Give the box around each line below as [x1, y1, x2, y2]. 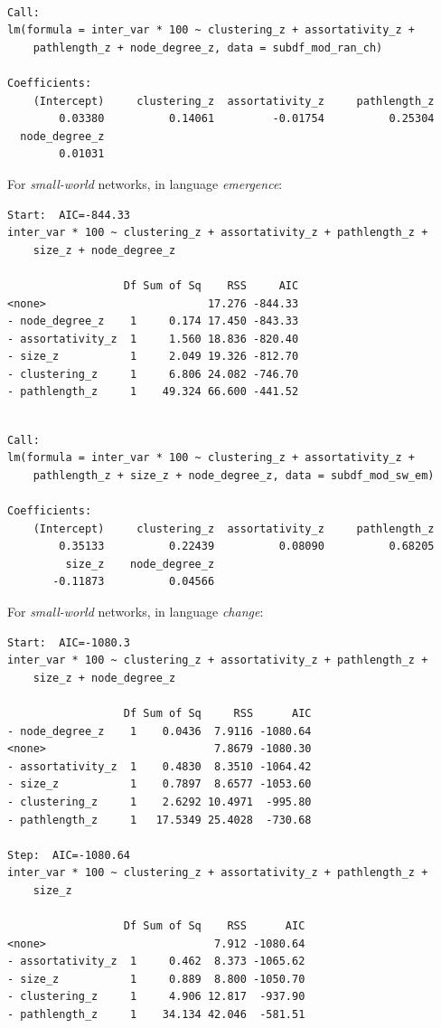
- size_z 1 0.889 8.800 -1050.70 [7, 972, 305, 986]
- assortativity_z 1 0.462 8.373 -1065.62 [7, 955, 305, 968]
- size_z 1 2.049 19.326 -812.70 [7, 350, 299, 363]
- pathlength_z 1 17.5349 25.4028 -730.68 [7, 813, 312, 826]
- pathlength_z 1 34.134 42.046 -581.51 [7, 1008, 305, 1022]
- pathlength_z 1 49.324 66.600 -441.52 [7, 385, 299, 399]
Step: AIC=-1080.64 [7, 848, 131, 862]
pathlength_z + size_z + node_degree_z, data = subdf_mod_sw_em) [33, 468, 435, 482]
